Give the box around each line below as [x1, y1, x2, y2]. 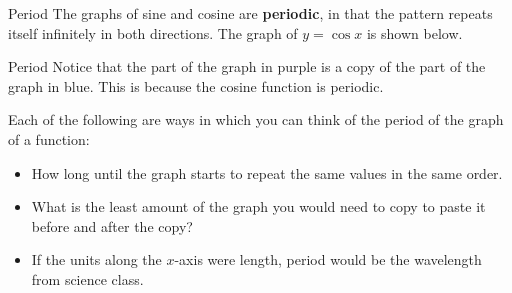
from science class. [31, 268, 144, 289]
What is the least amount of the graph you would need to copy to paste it [31, 196, 486, 217]
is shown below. [366, 22, 463, 43]
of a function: [8, 128, 90, 149]
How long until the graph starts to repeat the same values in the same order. [31, 162, 503, 183]
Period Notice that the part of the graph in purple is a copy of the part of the [8, 56, 486, 77]
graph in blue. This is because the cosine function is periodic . [8, 75, 384, 96]
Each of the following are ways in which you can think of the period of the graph [8, 109, 504, 130]
